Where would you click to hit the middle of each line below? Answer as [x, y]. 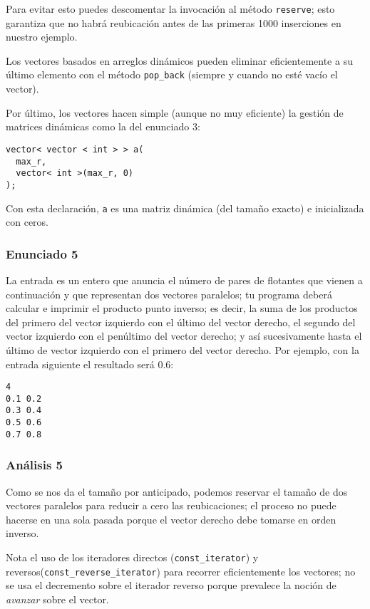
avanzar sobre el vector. [57, 599]
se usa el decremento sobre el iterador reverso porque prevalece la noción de [171, 585]
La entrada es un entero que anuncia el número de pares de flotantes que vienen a [184, 280]
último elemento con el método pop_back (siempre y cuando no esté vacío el [172, 74]
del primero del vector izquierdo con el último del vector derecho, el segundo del [181, 322]
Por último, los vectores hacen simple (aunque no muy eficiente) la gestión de [175, 112]
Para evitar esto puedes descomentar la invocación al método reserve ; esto [170, 9]
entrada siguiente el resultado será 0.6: [90, 364]
